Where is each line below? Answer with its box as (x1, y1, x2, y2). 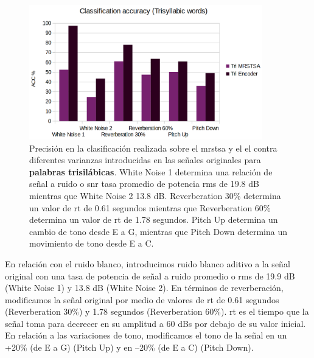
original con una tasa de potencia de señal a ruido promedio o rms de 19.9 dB (5, 269, 295, 282)
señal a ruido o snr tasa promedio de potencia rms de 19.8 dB (29, 177, 259, 190)
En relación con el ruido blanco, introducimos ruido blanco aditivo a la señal (5, 257, 290, 270)
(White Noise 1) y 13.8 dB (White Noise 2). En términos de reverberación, (5, 281, 284, 294)
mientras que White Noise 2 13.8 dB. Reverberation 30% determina (29, 189, 281, 202)
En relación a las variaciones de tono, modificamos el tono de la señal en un (5, 329, 287, 342)
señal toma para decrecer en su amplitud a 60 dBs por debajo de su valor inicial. (5, 317, 306, 329)
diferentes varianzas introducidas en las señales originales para (29, 153, 261, 166)
